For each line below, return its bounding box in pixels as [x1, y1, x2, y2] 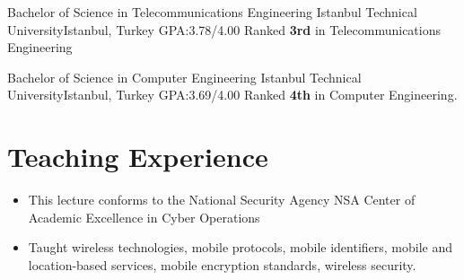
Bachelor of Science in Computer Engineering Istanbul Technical [7, 67, 362, 86]
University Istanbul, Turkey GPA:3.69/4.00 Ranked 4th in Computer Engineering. [7, 85, 458, 104]
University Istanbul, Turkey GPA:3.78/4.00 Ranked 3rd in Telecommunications [7, 20, 441, 39]
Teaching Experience [7, 138, 268, 175]
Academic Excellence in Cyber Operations [28, 207, 260, 226]
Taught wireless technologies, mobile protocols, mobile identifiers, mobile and [28, 238, 453, 257]
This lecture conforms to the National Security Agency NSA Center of [28, 190, 416, 209]
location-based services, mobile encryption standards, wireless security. [28, 255, 416, 274]
